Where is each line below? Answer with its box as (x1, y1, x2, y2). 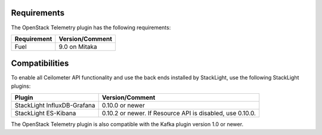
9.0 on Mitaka (58, 42, 98, 51)
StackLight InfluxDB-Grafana (14, 102, 95, 110)
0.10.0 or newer (101, 102, 145, 110)
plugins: (11, 82, 31, 90)
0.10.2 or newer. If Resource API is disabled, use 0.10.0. (101, 109, 256, 118)
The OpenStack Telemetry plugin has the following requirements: (11, 24, 171, 31)
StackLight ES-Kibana (14, 109, 76, 118)
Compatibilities (11, 59, 69, 69)
